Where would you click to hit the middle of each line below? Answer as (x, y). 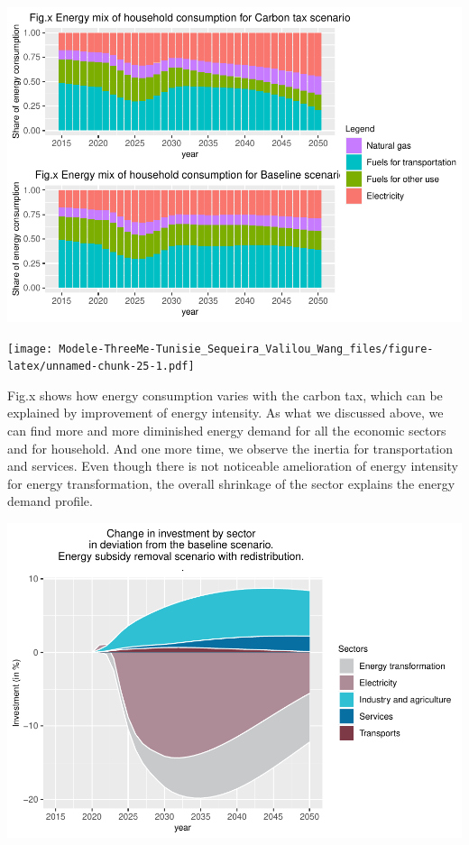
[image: (30, 349)
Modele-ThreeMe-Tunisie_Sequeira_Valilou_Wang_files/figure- (246, 349)
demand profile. (50, 501)
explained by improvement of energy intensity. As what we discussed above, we (225, 413)
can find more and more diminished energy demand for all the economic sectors (227, 431)
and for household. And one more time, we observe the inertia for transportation (230, 448)
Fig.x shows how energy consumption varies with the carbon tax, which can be (225, 395)
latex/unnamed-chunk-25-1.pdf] (101, 367)
